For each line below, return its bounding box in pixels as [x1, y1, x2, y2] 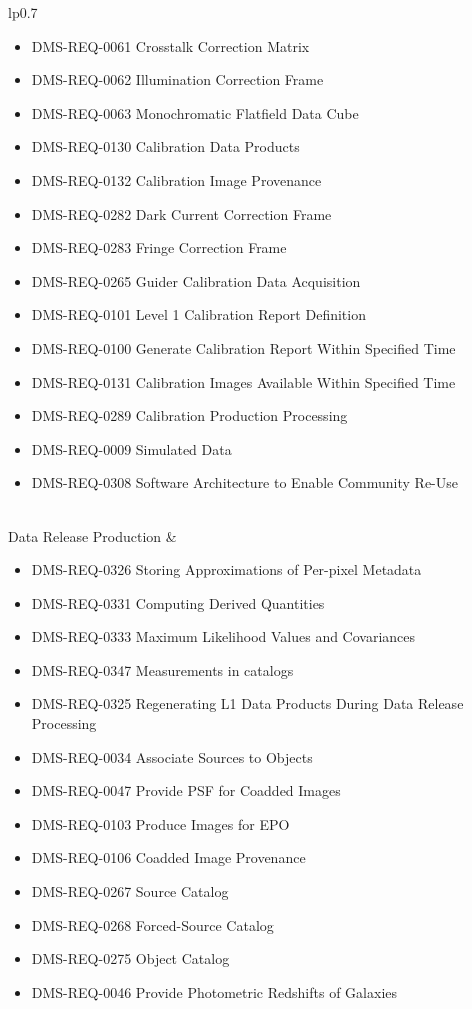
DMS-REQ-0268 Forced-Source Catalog [31, 914, 274, 935]
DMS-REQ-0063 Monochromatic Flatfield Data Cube [31, 102, 359, 123]
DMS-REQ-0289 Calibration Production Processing [31, 405, 348, 426]
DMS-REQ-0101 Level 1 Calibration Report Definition [31, 304, 366, 325]
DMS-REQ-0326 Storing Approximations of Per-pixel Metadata [31, 559, 422, 580]
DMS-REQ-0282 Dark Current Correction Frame [31, 203, 332, 224]
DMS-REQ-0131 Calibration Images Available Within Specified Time [31, 371, 456, 392]
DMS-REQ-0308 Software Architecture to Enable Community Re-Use [31, 472, 458, 493]
